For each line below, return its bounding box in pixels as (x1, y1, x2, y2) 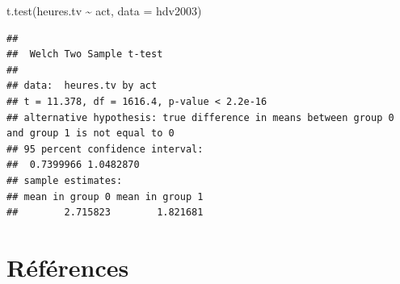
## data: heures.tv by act (6, 80, 158, 92)
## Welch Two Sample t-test (6, 48, 163, 61)
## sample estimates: (6, 174, 123, 186)
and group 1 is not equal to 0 (6, 127, 175, 140)
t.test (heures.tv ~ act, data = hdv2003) (6, 2, 202, 19)
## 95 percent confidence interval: (6, 143, 204, 155)
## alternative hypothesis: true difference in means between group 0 (6, 111, 394, 123)
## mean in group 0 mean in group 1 (6, 190, 204, 203)
